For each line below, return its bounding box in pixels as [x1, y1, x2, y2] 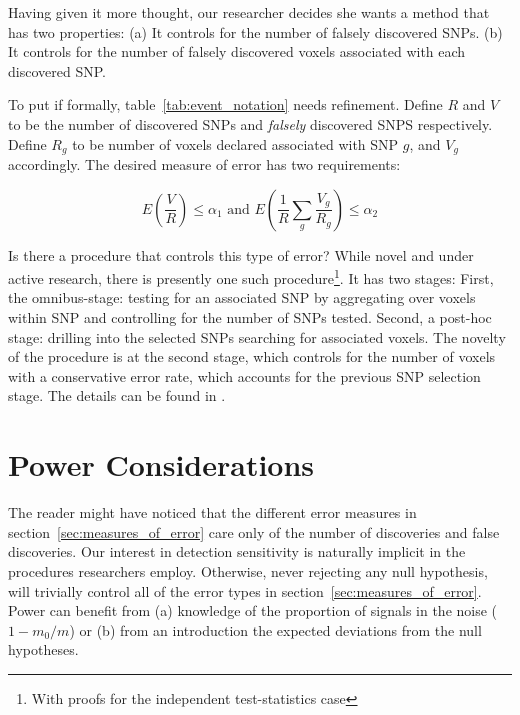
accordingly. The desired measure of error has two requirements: [8, 154, 401, 175]
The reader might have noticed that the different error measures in [8, 502, 417, 523]
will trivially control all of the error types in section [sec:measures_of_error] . [8, 580, 482, 601]
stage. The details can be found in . [8, 385, 226, 406]
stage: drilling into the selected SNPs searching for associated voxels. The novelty [8, 326, 506, 347]
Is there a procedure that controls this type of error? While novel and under [8, 244, 474, 265]
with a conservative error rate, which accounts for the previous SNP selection [8, 365, 481, 386]
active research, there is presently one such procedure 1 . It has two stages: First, [8, 265, 494, 288]
